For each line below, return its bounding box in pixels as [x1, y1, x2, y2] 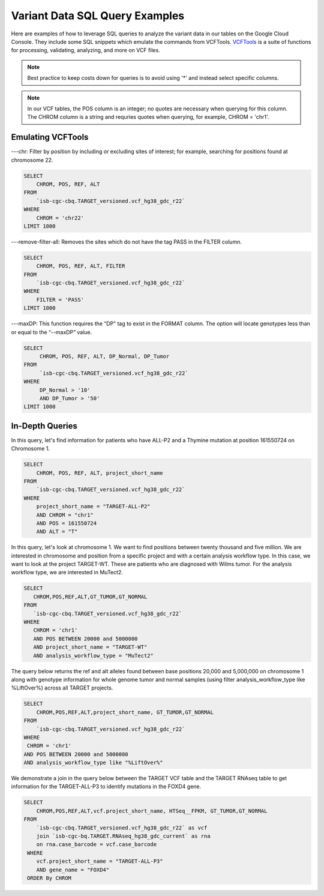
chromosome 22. [11, 156, 53, 163]
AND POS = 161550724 [36, 520, 97, 526]
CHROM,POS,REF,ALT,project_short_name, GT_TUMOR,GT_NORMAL [36, 709, 214, 715]
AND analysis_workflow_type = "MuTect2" [33, 652, 154, 659]
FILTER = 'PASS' [36, 296, 84, 303]
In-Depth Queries [11, 421, 77, 431]
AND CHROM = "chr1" [36, 511, 94, 519]
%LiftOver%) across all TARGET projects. [11, 684, 113, 691]
